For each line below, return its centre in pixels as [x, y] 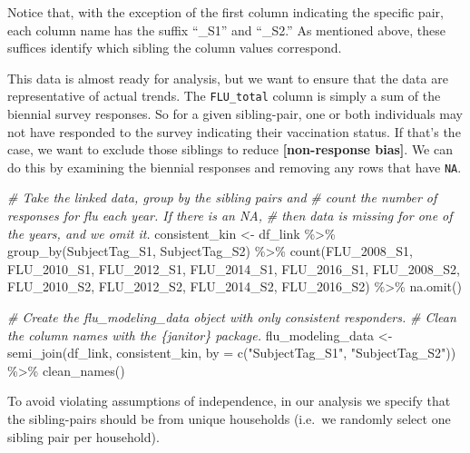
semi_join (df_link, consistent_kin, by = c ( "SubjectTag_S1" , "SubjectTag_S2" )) [232, 353]
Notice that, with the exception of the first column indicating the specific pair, [225, 12]
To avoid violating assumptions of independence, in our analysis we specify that [229, 401]
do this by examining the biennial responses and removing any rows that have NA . [235, 167]
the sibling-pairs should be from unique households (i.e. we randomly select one [229, 419]
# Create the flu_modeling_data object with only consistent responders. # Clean [232, 317]
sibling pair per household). [83, 436]
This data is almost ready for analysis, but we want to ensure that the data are [228, 78]
